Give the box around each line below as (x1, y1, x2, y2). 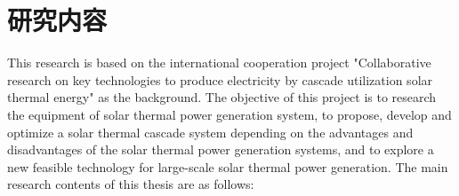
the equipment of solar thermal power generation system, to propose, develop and (7, 105, 452, 123)
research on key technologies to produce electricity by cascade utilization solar (7, 70, 433, 89)
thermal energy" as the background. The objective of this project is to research (7, 88, 437, 106)
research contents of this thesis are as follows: (7, 175, 254, 193)
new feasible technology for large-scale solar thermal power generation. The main (7, 157, 448, 176)
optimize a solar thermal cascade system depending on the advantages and (7, 122, 414, 141)
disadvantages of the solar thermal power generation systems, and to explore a (7, 140, 434, 159)
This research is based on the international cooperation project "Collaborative (7, 53, 431, 72)
